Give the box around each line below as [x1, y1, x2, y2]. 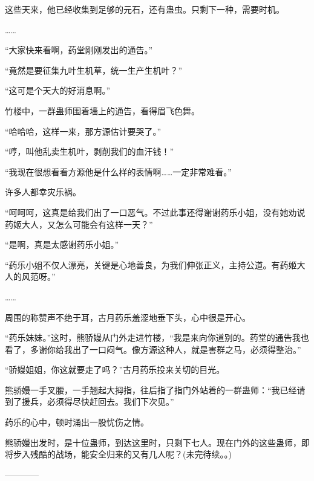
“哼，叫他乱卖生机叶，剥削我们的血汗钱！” [5, 145, 174, 158]
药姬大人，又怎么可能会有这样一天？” [5, 218, 153, 230]
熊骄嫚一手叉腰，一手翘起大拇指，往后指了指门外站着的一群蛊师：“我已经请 [5, 383, 306, 396]
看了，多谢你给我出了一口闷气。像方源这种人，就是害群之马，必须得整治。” [5, 343, 301, 355]
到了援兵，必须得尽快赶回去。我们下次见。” [5, 395, 174, 408]
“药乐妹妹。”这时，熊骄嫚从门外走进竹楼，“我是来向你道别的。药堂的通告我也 [5, 331, 309, 344]
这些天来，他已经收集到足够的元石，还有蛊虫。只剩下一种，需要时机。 [5, 3, 284, 15]
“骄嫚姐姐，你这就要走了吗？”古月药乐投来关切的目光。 [5, 363, 225, 376]
